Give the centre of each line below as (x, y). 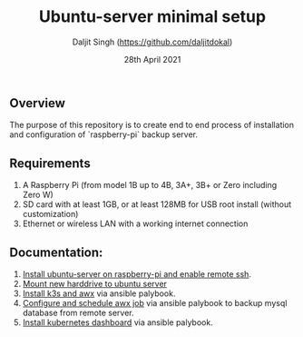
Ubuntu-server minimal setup (152, 17)
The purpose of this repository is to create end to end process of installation (152, 125)
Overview (38, 103)
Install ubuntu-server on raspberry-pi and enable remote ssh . (137, 273)
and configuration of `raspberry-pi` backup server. (103, 134)
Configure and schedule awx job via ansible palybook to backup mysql (155, 302)
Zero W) (38, 195)
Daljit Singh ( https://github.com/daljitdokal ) (152, 42)
